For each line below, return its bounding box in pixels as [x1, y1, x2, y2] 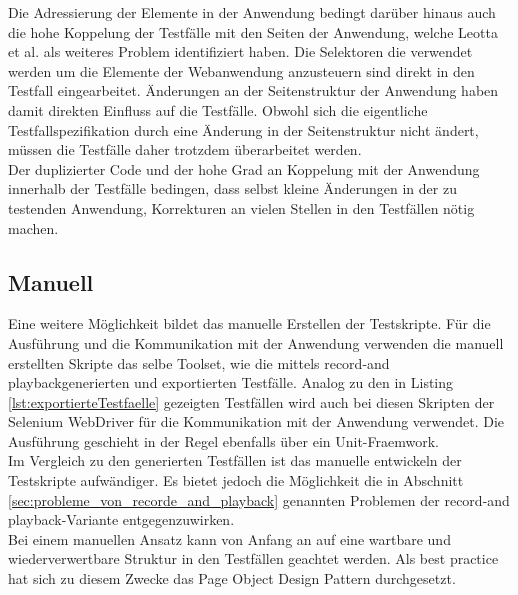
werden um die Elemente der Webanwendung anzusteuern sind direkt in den [8, 60, 475, 81]
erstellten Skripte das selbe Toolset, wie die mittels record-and [8, 352, 390, 373]
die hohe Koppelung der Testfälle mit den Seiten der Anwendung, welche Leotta [8, 21, 498, 42]
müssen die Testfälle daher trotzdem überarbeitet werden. [8, 139, 362, 160]
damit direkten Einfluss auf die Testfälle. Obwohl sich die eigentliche [8, 99, 428, 120]
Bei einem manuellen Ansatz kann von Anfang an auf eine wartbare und [8, 528, 451, 549]
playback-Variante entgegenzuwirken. [8, 509, 235, 530]
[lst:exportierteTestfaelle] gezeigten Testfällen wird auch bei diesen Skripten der [8, 391, 495, 412]
